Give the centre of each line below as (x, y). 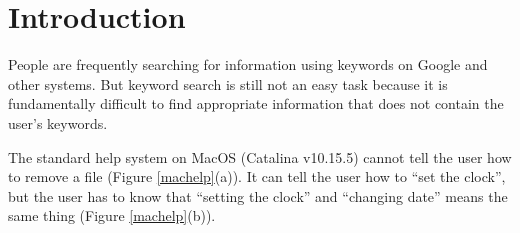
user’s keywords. (58, 122)
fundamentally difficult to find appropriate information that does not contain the (256, 103)
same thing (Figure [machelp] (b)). (112, 215)
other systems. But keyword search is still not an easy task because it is (228, 83)
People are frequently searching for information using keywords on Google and (248, 64)
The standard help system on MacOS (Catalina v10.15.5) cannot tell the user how (260, 156)
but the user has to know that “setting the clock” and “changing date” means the (258, 195)
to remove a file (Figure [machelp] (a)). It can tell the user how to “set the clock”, (257, 176)
